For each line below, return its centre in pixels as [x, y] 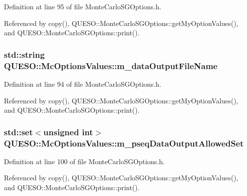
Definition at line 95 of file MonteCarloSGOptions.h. [83, 6]
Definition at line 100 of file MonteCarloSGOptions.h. [84, 161]
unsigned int [68, 132]
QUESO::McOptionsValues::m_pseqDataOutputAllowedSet [124, 143]
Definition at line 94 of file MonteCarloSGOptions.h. [83, 84]
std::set [18, 132]
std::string [25, 54]
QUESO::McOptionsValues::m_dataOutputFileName [111, 65]
